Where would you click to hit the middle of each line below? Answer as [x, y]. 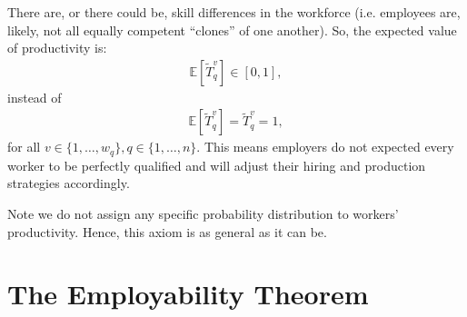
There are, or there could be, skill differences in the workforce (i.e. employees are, [234, 12]
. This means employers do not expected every [325, 147]
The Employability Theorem [188, 294]
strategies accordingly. [69, 183]
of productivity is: [57, 48]
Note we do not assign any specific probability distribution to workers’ [203, 214]
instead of [35, 97]
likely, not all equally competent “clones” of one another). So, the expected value [232, 30]
